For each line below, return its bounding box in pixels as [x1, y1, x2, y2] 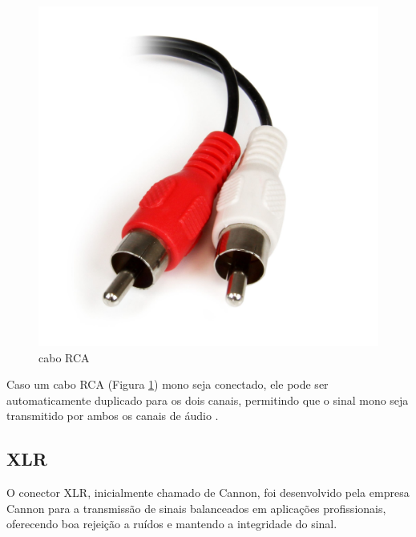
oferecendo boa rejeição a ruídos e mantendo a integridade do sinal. [6, 515, 337, 532]
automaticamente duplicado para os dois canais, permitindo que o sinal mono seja [6, 391, 409, 408]
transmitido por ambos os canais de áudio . [6, 407, 219, 424]
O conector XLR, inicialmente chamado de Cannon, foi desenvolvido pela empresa [6, 484, 410, 501]
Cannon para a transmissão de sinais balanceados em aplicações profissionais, [6, 499, 386, 516]
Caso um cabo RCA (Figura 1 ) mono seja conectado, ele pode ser [6, 376, 329, 393]
